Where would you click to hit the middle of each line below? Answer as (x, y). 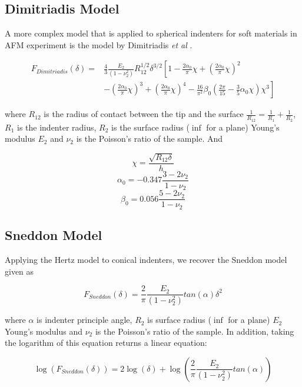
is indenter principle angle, (84, 320)
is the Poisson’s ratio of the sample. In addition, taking (195, 331)
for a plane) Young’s (243, 127)
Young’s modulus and (44, 331)
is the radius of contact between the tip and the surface (144, 114)
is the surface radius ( (150, 127)
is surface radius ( (179, 320)
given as (19, 271)
